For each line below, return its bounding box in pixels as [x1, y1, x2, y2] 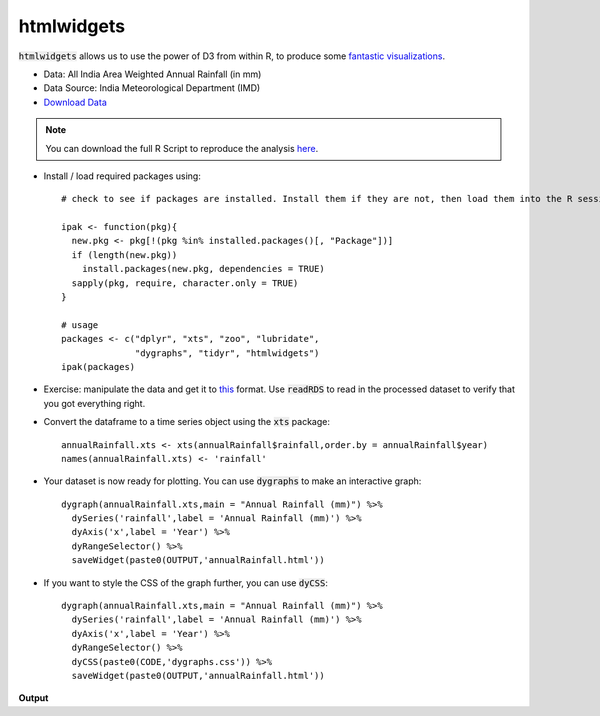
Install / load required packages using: [43, 170, 202, 182]
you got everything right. [43, 397, 146, 409]
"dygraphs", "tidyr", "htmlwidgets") [135, 347, 320, 359]
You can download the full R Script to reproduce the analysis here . [45, 142, 319, 154]
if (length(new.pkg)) [71, 249, 178, 260]
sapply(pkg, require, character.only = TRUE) [71, 277, 299, 289]
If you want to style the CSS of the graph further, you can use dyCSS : [43, 576, 329, 589]
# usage [61, 319, 99, 330]
